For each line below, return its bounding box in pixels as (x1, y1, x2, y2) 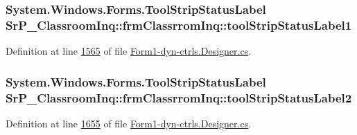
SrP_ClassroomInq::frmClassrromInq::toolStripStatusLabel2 (6, 89, 352, 106)
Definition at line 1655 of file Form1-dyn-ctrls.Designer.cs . (6, 116, 252, 130)
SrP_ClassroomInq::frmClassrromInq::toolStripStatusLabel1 (6, 16, 352, 33)
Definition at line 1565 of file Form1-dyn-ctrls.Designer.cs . (6, 44, 252, 58)
